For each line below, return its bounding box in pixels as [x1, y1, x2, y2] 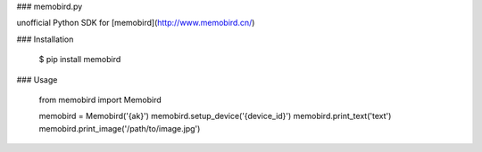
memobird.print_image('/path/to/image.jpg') [38, 123, 201, 133]
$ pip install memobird [38, 54, 121, 65]
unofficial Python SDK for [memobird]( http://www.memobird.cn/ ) [16, 18, 255, 28]
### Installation [16, 34, 74, 44]
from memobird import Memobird [38, 94, 162, 105]
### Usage [16, 74, 58, 84]
